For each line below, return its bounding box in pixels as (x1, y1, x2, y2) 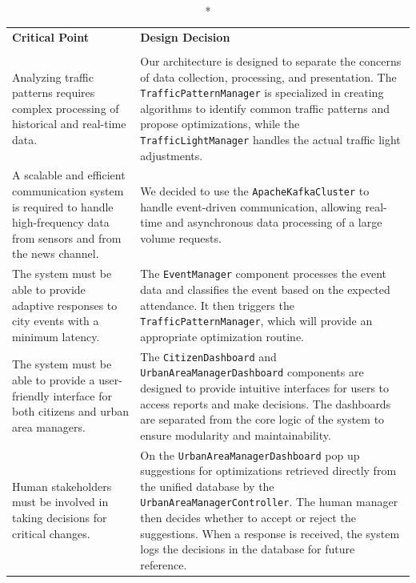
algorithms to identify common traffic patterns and (140, 99, 390, 116)
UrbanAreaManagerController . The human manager (140, 493, 398, 510)
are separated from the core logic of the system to (140, 411, 385, 428)
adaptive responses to (12, 296, 118, 313)
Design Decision (140, 28, 230, 45)
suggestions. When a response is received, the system (140, 525, 400, 541)
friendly (12, 387, 50, 404)
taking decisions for (12, 509, 107, 525)
